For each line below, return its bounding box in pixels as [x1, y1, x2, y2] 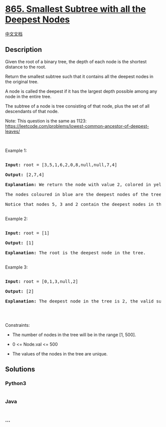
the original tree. [5, 78, 39, 84]
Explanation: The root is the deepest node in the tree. [5, 250, 146, 255]
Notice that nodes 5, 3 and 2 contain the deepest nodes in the [5, 201, 165, 207]
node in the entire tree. [5, 93, 52, 99]
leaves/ [5, 128, 20, 134]
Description [5, 45, 42, 54]
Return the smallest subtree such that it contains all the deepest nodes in [5, 73, 154, 79]
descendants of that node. [5, 108, 59, 114]
